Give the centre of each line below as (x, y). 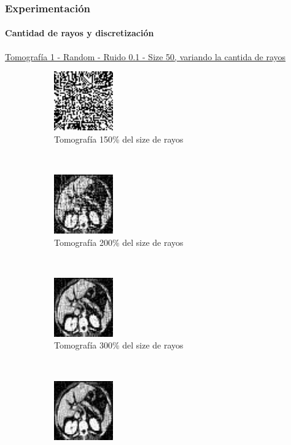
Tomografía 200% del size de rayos (119, 242)
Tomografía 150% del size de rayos (119, 139)
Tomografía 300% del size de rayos (119, 345)
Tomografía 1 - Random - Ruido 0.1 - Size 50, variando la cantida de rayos (145, 56)
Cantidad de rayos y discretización (80, 33)
